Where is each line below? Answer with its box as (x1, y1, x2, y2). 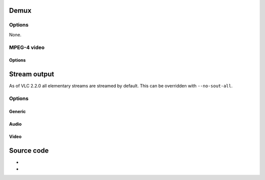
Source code (9, 146, 49, 155)
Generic (9, 108, 26, 114)
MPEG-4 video (9, 44, 45, 51)
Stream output (9, 70, 54, 78)
